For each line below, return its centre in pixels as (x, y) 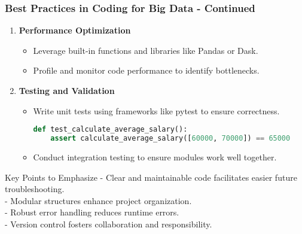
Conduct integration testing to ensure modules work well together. (155, 156)
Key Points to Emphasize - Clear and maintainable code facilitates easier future (151, 177)
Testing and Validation (67, 90)
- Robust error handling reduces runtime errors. (92, 212)
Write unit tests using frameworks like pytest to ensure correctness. (156, 110)
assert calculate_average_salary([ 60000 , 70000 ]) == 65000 (170, 139)
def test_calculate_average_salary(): (110, 130)
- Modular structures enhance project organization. (98, 200)
